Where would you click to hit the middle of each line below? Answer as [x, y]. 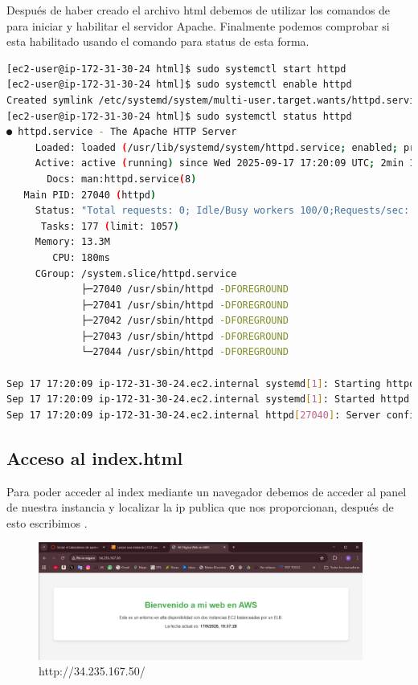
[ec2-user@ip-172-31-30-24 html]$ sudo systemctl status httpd [179, 116]
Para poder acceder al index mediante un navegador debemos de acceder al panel [207, 491]
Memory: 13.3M [72, 242]
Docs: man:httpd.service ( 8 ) [122, 179]
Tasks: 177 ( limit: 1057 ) [110, 226]
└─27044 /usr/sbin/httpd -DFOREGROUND [185, 352]
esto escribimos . [47, 522]
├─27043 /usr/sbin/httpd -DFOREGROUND [185, 336]
